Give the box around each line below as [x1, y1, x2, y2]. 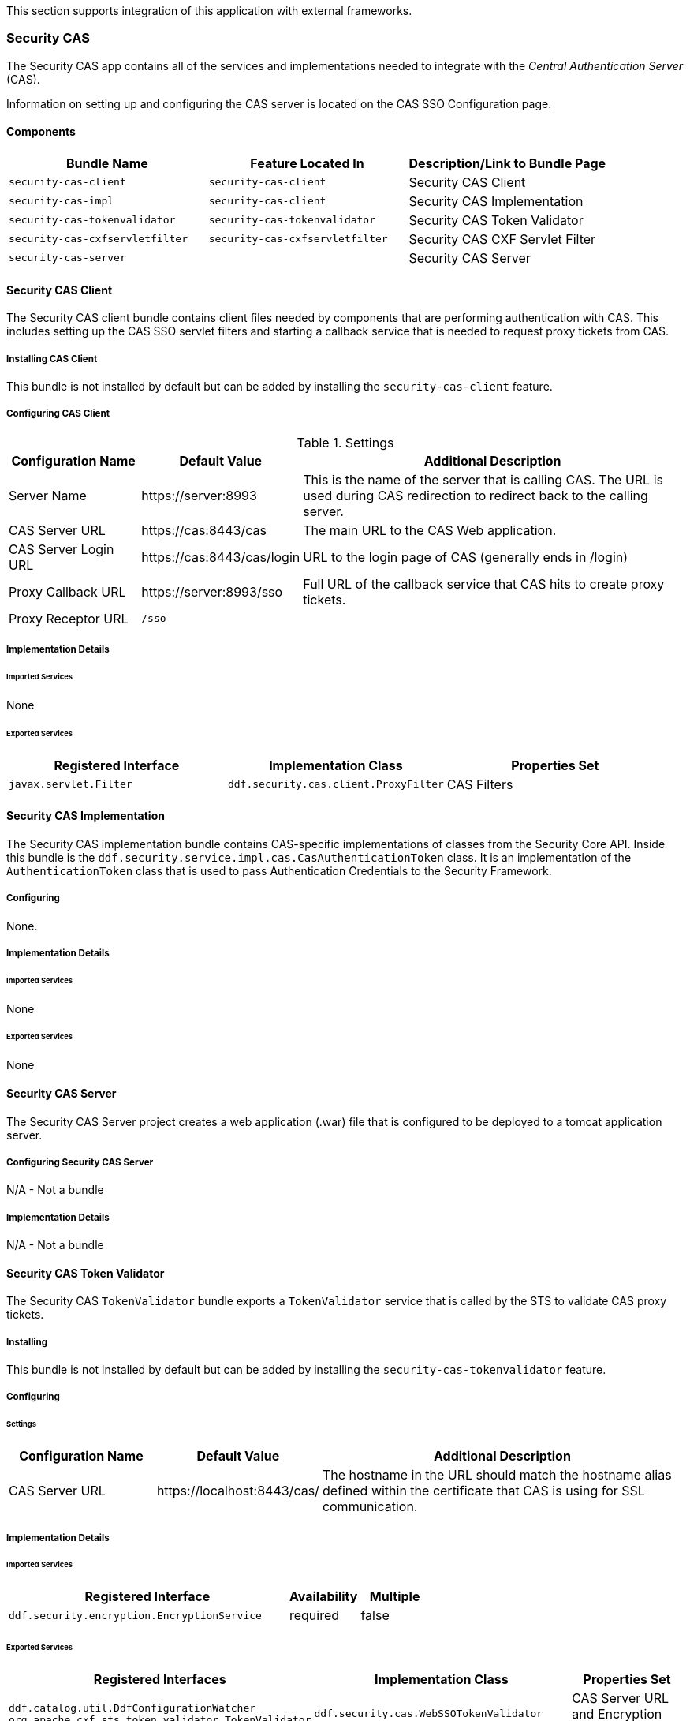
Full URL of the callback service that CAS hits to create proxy [303, 575, 665, 592]
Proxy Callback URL [9, 583, 126, 600]
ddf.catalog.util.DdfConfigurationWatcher [9, 1701, 256, 1714]
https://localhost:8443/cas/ [156, 1483, 319, 1499]
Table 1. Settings [297, 434, 394, 451]
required [289, 1607, 340, 1624]
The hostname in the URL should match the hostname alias [322, 1467, 672, 1483]
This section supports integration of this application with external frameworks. [6, 4, 412, 17]
